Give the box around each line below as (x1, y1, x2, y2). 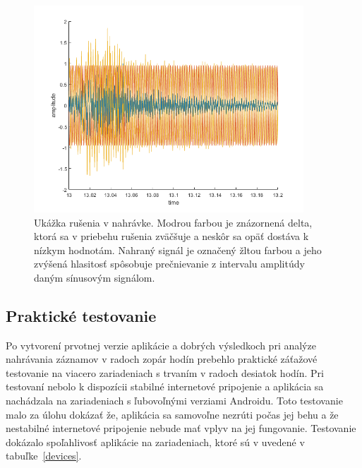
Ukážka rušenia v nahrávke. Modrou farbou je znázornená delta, (34, 215, 313, 229)
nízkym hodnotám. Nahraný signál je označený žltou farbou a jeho (34, 242, 322, 257)
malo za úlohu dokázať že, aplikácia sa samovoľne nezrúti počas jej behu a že (6, 407, 339, 421)
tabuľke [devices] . (6, 448, 82, 463)
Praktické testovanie (6, 304, 157, 326)
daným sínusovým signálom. (34, 270, 155, 284)
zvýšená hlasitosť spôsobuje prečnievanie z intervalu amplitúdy (34, 256, 305, 271)
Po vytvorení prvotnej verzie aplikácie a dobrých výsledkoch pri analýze (6, 337, 316, 352)
